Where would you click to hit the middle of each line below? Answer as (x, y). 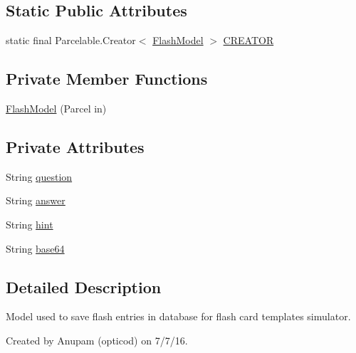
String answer (36, 200)
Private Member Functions (107, 79)
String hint (30, 224)
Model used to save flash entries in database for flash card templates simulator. (178, 316)
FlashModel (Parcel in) (56, 108)
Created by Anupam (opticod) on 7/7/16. (97, 340)
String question (39, 176)
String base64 (35, 248)
